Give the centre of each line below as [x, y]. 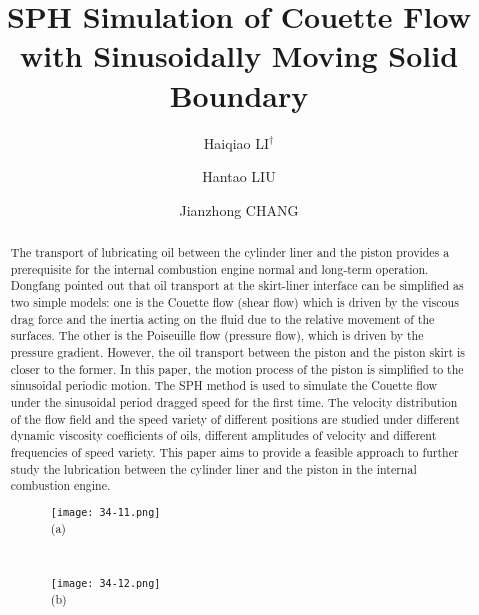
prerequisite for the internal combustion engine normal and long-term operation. [219, 268]
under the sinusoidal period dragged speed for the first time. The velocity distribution [234, 401]
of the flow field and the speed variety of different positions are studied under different [235, 418]
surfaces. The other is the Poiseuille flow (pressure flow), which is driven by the [217, 335]
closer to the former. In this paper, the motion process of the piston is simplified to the [237, 368]
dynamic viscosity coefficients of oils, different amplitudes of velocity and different [223, 435]
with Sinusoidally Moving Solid [239, 55]
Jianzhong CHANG [239, 209]
